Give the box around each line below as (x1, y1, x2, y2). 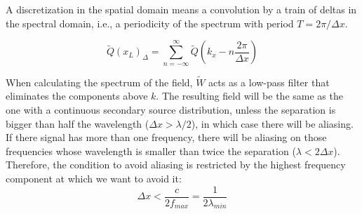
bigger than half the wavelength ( (6, 116, 149, 131)
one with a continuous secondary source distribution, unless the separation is (6, 102, 336, 116)
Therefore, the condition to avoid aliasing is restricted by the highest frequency (6, 157, 346, 172)
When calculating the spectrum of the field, (6, 74, 193, 89)
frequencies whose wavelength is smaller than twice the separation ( (6, 143, 296, 158)
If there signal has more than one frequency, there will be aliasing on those (6, 130, 327, 145)
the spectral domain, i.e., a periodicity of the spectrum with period (6, 15, 294, 30)
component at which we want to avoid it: (6, 170, 182, 185)
